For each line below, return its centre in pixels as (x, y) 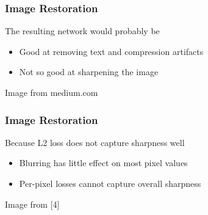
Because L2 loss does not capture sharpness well (95, 142)
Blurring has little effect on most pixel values (103, 163)
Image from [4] (32, 204)
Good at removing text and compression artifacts (111, 51)
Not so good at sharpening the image (89, 72)
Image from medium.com (52, 92)
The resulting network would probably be (82, 31)
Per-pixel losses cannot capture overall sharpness (110, 183)
